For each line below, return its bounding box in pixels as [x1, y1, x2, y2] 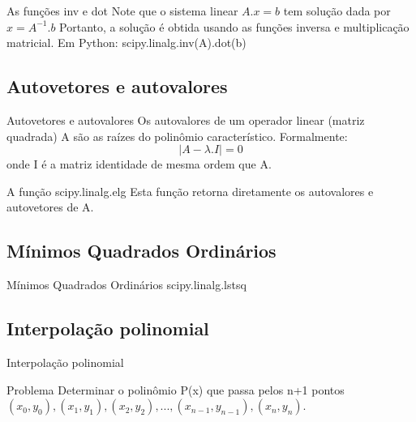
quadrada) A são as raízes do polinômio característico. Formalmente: [6, 127, 348, 144]
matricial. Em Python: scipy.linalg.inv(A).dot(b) [6, 34, 247, 51]
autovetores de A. [6, 198, 94, 215]
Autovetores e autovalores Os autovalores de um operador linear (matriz [6, 111, 365, 128]
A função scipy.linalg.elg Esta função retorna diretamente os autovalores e [6, 182, 374, 199]
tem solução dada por [283, 2, 391, 19]
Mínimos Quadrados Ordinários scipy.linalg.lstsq [6, 276, 247, 293]
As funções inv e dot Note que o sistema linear [6, 2, 238, 19]
